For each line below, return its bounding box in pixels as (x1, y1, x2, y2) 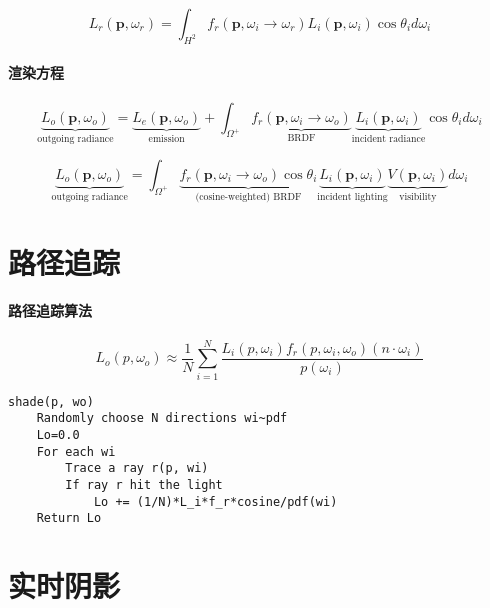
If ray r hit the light (65, 478, 223, 493)
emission (148, 134, 185, 145)
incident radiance (351, 134, 426, 145)
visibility (399, 191, 437, 202)
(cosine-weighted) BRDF (195, 191, 302, 202)
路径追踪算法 (8, 300, 92, 321)
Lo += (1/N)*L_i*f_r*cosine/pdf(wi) (93, 494, 338, 509)
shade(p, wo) (8, 394, 94, 409)
